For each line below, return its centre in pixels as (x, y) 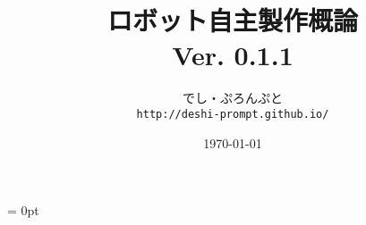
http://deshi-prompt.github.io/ (233, 114)
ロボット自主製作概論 (232, 20)
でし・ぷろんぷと (233, 98)
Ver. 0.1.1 (233, 55)
